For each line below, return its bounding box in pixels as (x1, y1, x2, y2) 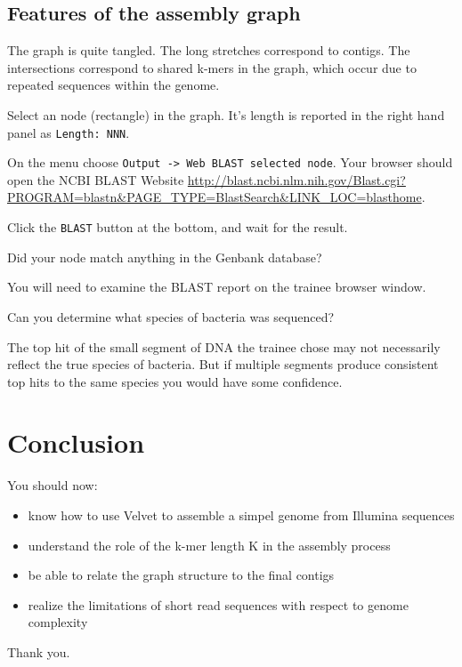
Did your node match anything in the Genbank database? (7, 247, 322, 266)
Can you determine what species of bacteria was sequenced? (7, 307, 335, 325)
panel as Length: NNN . (7, 123, 130, 141)
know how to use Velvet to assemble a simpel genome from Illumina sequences (28, 506, 455, 525)
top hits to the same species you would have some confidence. (7, 372, 343, 390)
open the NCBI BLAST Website (7, 170, 184, 189)
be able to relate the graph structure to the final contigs (28, 566, 335, 584)
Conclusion (7, 424, 145, 461)
